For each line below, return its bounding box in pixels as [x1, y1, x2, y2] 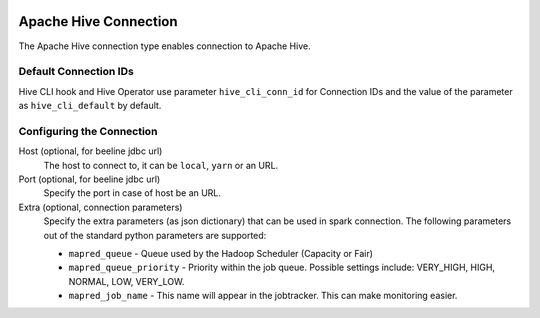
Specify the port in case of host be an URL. [43, 187, 222, 199]
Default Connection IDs [18, 65, 134, 79]
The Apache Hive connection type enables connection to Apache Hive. [18, 40, 311, 52]
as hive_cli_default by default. [18, 100, 162, 112]
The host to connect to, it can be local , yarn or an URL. [43, 159, 279, 171]
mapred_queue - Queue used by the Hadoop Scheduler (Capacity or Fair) [68, 247, 374, 259]
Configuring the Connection [18, 124, 158, 138]
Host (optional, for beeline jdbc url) [18, 145, 163, 157]
